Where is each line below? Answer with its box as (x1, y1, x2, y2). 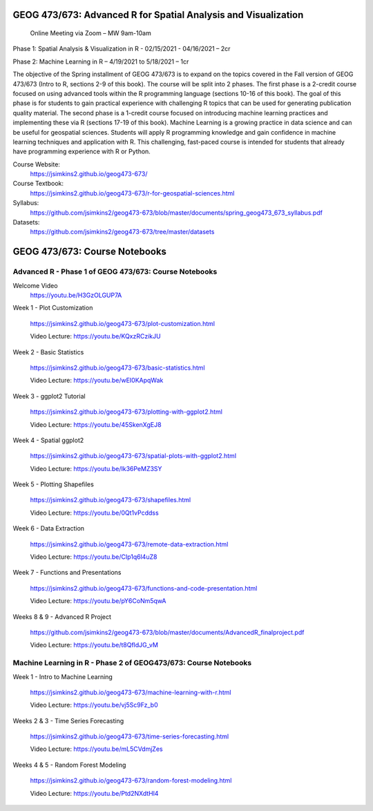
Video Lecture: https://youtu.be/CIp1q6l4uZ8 (30, 553, 157, 561)
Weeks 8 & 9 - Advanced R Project (12, 612, 112, 621)
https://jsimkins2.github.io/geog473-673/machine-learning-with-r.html (30, 688, 231, 696)
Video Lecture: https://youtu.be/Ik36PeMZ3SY (30, 464, 162, 473)
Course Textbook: (12, 180, 64, 188)
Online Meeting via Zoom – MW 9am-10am (30, 29, 151, 37)
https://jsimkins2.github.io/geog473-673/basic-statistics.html (30, 363, 205, 372)
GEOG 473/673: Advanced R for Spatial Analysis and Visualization (12, 9, 304, 21)
